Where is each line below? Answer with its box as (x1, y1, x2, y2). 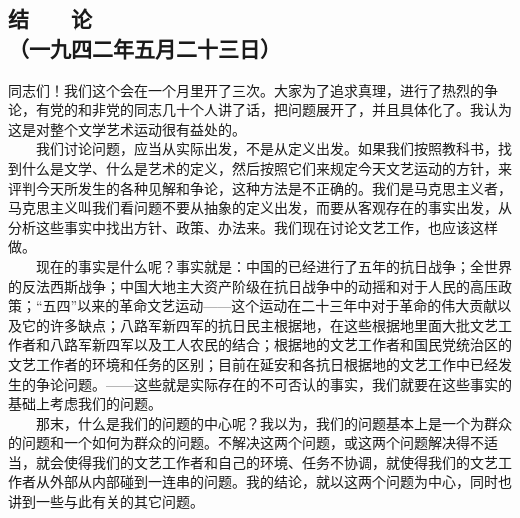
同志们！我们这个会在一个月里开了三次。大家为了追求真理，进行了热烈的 (8, 79, 484, 100)
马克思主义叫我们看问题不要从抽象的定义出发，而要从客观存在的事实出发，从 (8, 197, 512, 218)
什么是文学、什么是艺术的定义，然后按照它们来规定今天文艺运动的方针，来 (21, 157, 512, 178)
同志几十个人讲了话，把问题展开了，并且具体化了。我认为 (133, 99, 512, 120)
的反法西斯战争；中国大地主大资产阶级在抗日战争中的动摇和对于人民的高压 (8, 275, 498, 296)
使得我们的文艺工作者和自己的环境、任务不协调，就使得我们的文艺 (63, 451, 498, 472)
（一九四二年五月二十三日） (8, 32, 281, 63)
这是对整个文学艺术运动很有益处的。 (8, 118, 246, 139)
